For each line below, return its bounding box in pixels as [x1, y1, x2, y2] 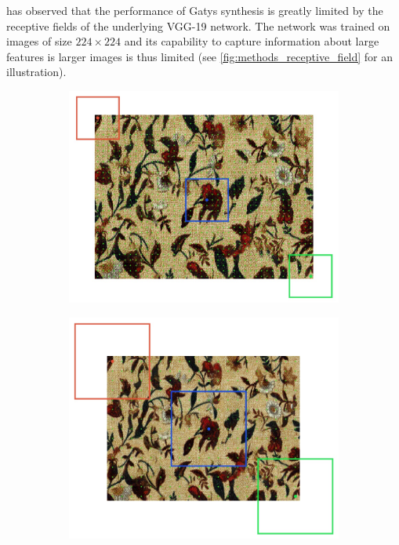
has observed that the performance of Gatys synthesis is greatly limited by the [6, 2, 383, 18]
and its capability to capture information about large [124, 33, 379, 49]
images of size [6, 33, 72, 49]
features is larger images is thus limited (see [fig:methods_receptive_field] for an [6, 48, 394, 64]
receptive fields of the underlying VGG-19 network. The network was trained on [6, 17, 390, 34]
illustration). [6, 64, 67, 80]
